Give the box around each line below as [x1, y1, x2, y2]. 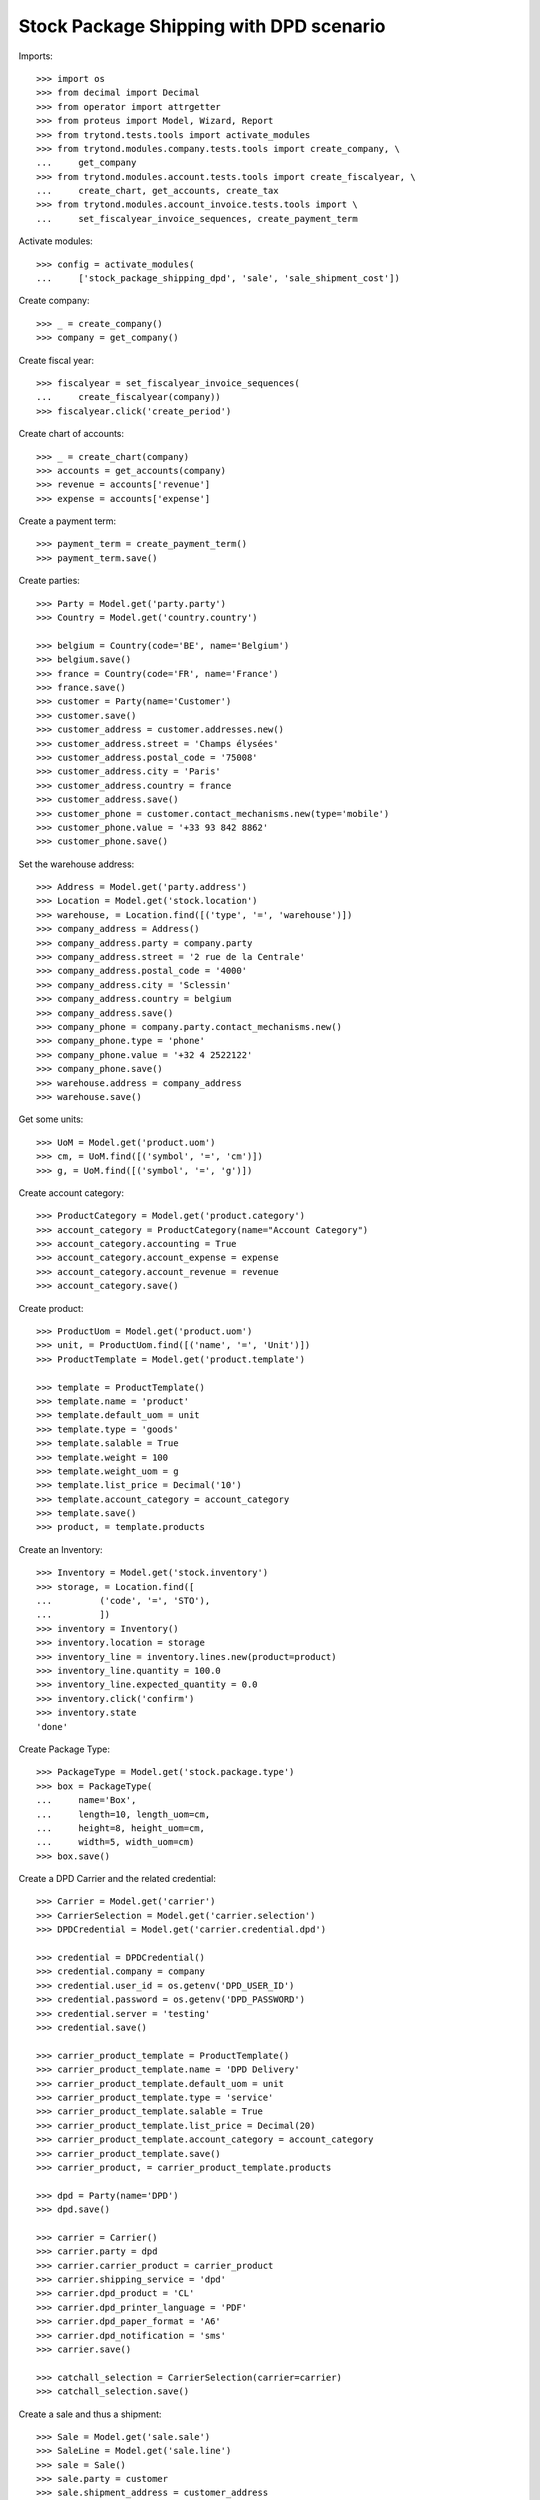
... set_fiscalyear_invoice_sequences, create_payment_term [36, 213, 359, 224]
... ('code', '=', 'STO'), [36, 1595, 211, 1607]
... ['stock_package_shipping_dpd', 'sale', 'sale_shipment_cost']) [36, 273, 400, 284]
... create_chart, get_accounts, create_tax [36, 185, 279, 197]
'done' [36, 1721, 69, 1732]
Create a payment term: [18, 515, 117, 527]
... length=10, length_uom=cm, [36, 1808, 211, 1820]
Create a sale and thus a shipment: [18, 2408, 162, 2420]
